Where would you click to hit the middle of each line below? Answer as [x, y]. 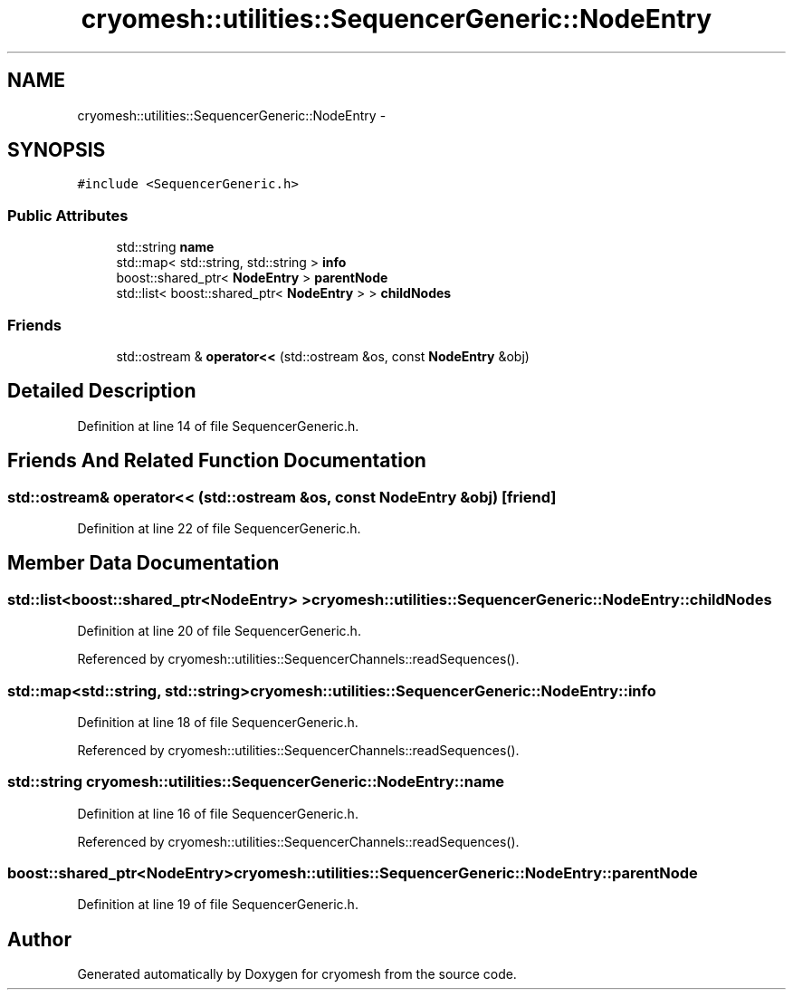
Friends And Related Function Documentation [217, 461]
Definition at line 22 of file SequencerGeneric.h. [219, 528]
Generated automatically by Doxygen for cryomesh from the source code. [297, 974]
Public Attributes [68, 215]
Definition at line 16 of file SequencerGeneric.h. [218, 813]
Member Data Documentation [143, 563]
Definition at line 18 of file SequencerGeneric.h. [218, 722]
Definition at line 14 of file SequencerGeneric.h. [218, 426]
